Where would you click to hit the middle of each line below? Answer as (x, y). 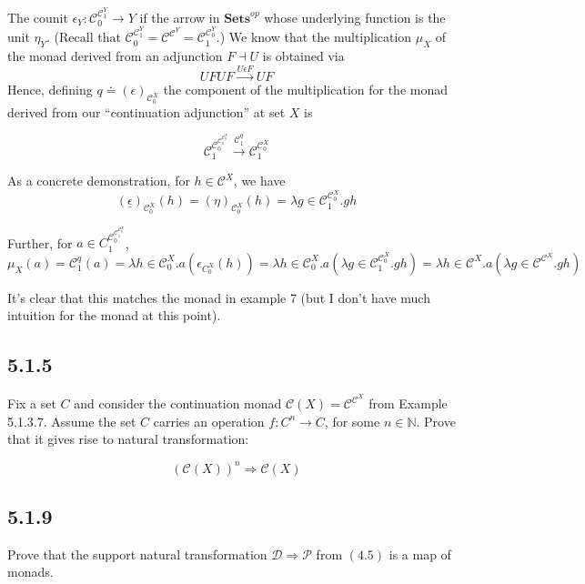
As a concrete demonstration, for (99, 181)
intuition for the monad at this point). (114, 315)
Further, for (40, 242)
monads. (30, 572)
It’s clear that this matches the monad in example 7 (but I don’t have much (219, 297)
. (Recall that (84, 37)
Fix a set (32, 403)
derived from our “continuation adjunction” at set (146, 111)
